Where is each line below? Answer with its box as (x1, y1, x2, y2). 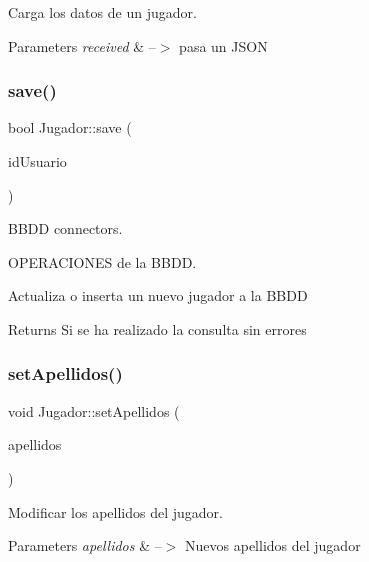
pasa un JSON (179, 35, 268, 56)
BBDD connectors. (8, 218, 123, 239)
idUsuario (8, 151, 67, 171)
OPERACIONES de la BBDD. (8, 251, 197, 272)
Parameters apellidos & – (8, 535, 162, 556)
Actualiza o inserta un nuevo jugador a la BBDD (8, 285, 308, 306)
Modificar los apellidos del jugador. (8, 501, 223, 522)
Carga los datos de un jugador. (8, 2, 197, 22)
